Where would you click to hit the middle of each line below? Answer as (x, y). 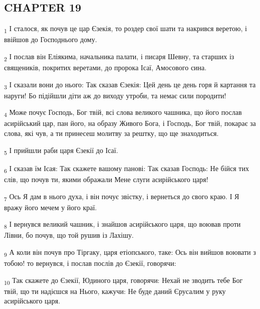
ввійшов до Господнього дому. (51, 39)
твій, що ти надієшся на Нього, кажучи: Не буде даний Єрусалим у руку (115, 291)
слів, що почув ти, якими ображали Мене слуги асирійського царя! (106, 179)
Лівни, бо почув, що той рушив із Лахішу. (69, 235)
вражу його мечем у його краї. (51, 207)
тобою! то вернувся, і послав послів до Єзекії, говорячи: (90, 263)
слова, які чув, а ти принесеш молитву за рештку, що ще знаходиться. (111, 133)
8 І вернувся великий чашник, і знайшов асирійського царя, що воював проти (122, 225)
